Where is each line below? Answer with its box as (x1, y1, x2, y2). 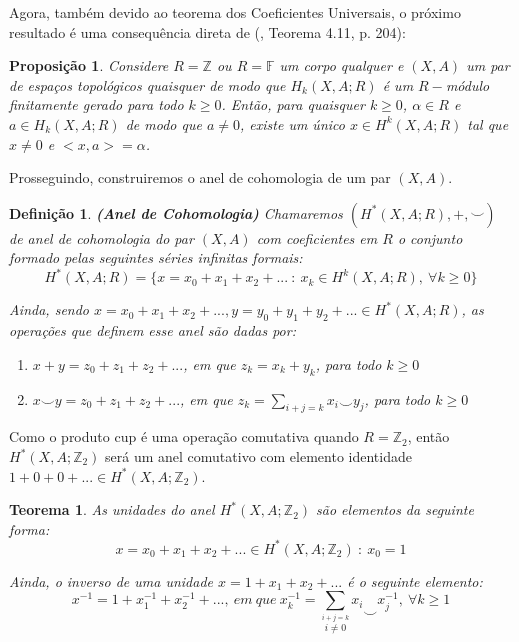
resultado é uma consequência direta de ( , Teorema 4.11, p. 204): (9, 21, 406, 42)
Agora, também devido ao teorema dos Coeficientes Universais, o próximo (9, 2, 461, 22)
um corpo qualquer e (279, 55, 404, 76)
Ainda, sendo (9, 299, 89, 320)
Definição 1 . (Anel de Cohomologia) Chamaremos (9, 202, 343, 223)
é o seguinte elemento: (347, 570, 483, 591)
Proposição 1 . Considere (9, 55, 169, 76)
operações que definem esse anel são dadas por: (9, 320, 296, 341)
